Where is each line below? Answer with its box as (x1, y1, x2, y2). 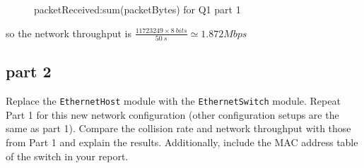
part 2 (6, 60, 52, 82)
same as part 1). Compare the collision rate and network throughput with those (6, 121, 351, 136)
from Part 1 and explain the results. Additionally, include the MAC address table (6, 134, 358, 149)
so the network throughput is (6, 25, 131, 40)
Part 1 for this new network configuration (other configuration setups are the (6, 107, 339, 122)
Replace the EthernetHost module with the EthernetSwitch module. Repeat (6, 93, 341, 108)
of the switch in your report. (6, 148, 129, 163)
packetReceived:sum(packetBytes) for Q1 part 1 (34, 2, 241, 16)
